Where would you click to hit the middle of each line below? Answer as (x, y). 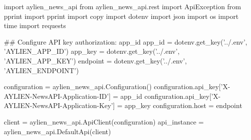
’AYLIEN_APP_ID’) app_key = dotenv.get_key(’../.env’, (92, 51)
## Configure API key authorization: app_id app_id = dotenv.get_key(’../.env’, (126, 41)
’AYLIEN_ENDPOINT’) (42, 70)
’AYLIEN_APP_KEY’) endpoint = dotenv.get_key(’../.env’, (95, 60)
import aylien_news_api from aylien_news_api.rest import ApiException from (123, 6)
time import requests (35, 25)
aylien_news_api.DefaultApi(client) (58, 131)
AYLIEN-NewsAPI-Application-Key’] (59, 105)
